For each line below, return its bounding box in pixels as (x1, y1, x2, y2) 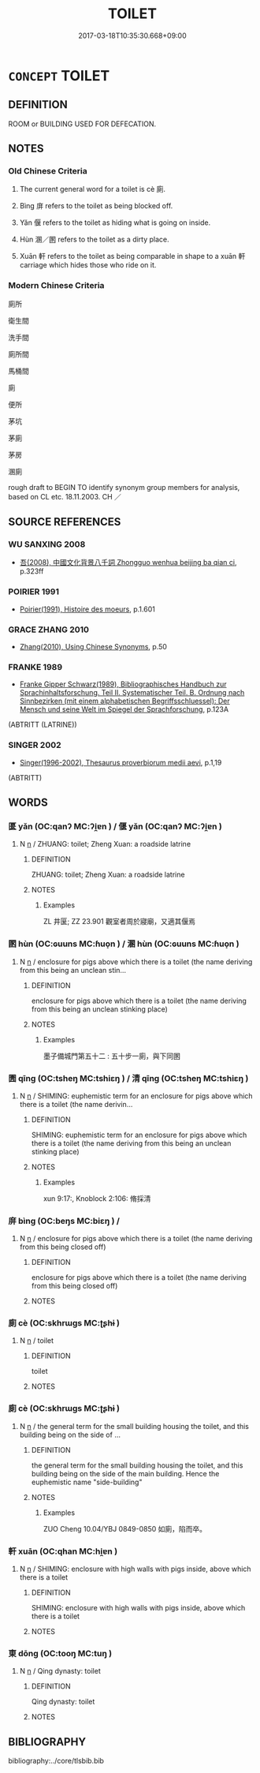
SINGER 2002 (8, 739, 61, 750)
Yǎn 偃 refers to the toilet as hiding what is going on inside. (19, 218, 211, 227)
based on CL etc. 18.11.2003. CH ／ (8, 492, 122, 501)
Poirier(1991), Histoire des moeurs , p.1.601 (19, 604, 155, 614)
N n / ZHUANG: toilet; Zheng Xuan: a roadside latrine (19, 840, 191, 849)
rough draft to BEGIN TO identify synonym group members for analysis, (8, 482, 240, 492)
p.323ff (19, 567, 44, 576)
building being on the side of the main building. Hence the (31, 1468, 220, 1478)
